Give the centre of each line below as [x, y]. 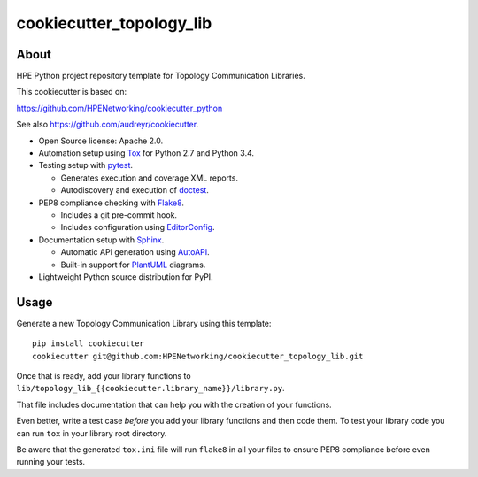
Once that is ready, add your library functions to [104, 376]
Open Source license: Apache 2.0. [101, 141]
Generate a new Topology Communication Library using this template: [144, 323]
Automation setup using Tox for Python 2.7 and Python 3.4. [146, 153]
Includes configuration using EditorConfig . [138, 227]
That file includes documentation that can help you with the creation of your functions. [174, 404]
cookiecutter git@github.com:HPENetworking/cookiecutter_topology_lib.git [198, 356]
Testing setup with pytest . [85, 165]
